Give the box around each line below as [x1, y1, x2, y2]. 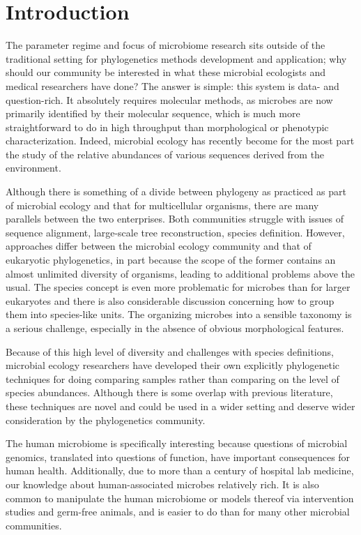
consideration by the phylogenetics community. [6, 412, 206, 427]
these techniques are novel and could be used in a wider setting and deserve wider [6, 398, 355, 413]
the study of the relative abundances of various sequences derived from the [6, 146, 325, 161]
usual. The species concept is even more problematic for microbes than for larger [6, 280, 351, 294]
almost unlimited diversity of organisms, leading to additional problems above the [6, 266, 355, 280]
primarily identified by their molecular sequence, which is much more [6, 106, 300, 121]
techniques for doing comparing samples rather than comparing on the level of [6, 371, 339, 386]
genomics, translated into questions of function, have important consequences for [6, 449, 351, 464]
